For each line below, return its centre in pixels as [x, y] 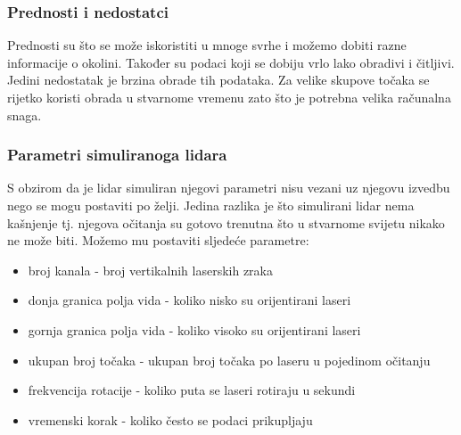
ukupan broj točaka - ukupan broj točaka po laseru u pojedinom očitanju [229, 360]
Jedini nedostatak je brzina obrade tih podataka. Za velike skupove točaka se [218, 80]
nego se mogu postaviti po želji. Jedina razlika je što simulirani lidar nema [211, 205]
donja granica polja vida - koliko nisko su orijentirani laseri [189, 300]
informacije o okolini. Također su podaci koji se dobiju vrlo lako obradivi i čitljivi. [231, 62]
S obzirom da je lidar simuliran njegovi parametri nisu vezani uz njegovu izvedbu [229, 188]
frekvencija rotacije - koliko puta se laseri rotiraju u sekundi [192, 390]
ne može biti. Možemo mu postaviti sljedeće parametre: [158, 240]
